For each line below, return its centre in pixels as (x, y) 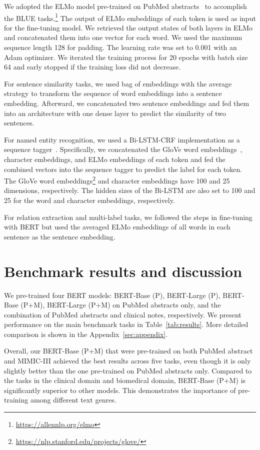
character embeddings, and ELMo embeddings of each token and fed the (115, 159)
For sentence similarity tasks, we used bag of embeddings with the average (118, 83)
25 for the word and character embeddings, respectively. (89, 200)
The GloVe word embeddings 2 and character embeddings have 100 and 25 (117, 180)
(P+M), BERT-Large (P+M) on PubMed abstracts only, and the (121, 305)
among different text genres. (73, 400)
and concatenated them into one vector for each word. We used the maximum (123, 37)
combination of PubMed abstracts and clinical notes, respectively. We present (123, 314)
